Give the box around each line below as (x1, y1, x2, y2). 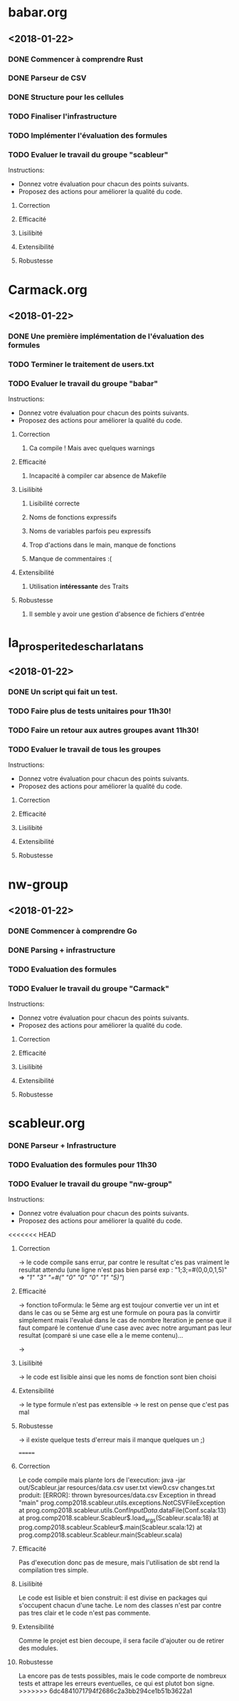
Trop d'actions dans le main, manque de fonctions (28, 540, 176, 550)
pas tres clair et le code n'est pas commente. (18, 1609, 152, 1617)
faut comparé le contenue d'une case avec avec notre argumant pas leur (18, 1323, 232, 1332)
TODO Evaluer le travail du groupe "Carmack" (8, 983, 169, 993)
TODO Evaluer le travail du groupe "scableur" (8, 150, 169, 160)
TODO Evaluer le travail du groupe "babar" (8, 378, 159, 388)
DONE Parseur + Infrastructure (8, 1141, 117, 1151)
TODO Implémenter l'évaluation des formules (8, 131, 168, 141)
